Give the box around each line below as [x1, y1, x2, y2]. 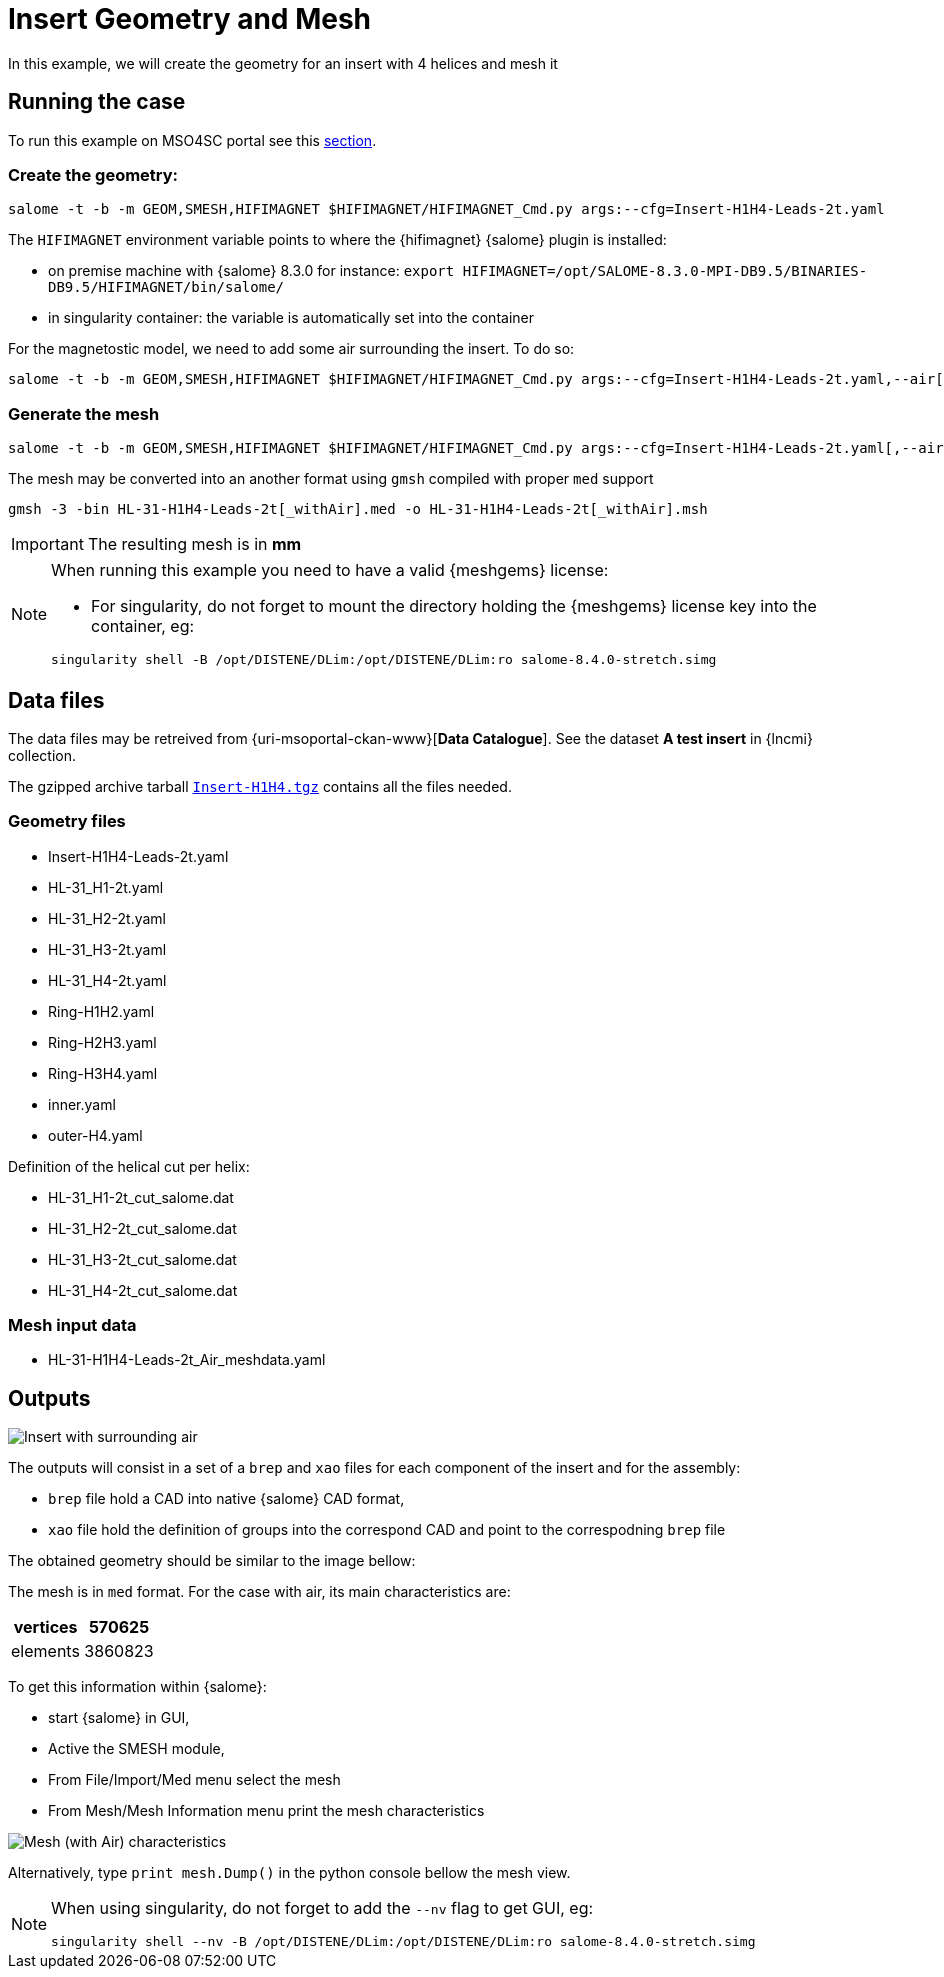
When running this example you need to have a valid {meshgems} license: [51, 560, 609, 581]
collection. [8, 746, 77, 764]
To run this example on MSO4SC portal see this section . [8, 131, 377, 149]
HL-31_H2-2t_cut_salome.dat [48, 1219, 237, 1237]
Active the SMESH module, [48, 1740, 225, 1758]
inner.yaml [48, 1095, 116, 1113]
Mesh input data [8, 1315, 137, 1336]
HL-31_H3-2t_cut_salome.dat [48, 1250, 237, 1268]
